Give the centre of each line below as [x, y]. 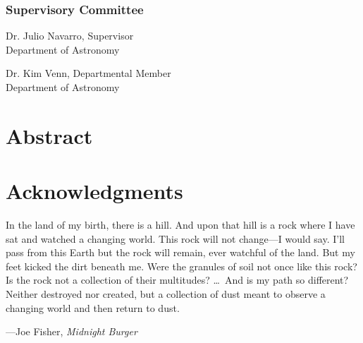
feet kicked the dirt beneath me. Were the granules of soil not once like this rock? [181, 266]
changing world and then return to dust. [93, 307]
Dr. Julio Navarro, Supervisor [70, 36]
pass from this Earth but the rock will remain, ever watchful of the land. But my [180, 252]
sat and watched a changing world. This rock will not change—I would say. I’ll [175, 238]
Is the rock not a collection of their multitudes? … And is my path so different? [177, 280]
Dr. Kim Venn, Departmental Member [88, 73]
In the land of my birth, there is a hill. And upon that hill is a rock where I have [180, 225]
